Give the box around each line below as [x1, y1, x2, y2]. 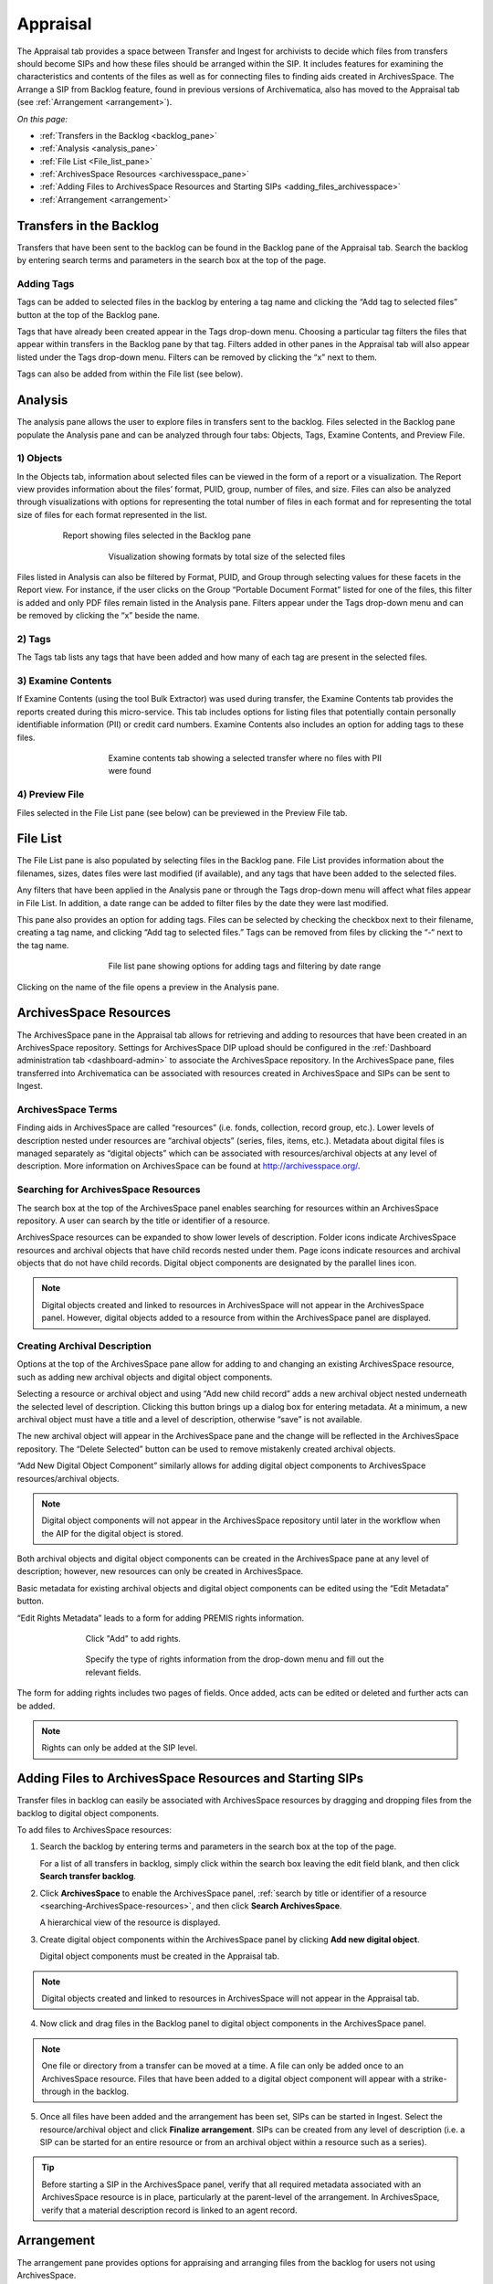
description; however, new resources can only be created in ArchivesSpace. [16, 1566, 304, 1577]
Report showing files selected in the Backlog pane [62, 530, 251, 541]
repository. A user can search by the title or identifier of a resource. [16, 1215, 270, 1226]
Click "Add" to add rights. [85, 1634, 182, 1644]
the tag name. [16, 939, 69, 950]
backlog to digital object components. [16, 1807, 160, 1818]
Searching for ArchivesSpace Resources [16, 1183, 201, 1196]
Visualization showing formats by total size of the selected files [108, 551, 346, 562]
